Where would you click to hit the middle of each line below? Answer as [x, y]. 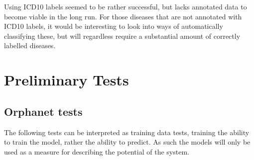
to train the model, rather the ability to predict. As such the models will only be [127, 142]
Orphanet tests [43, 111]
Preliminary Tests [66, 80]
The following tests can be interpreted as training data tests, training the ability [127, 132]
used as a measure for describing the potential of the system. [97, 151]
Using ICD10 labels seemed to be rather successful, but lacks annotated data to [126, 6]
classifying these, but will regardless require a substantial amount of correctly [122, 36]
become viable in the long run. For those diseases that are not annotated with [123, 16]
